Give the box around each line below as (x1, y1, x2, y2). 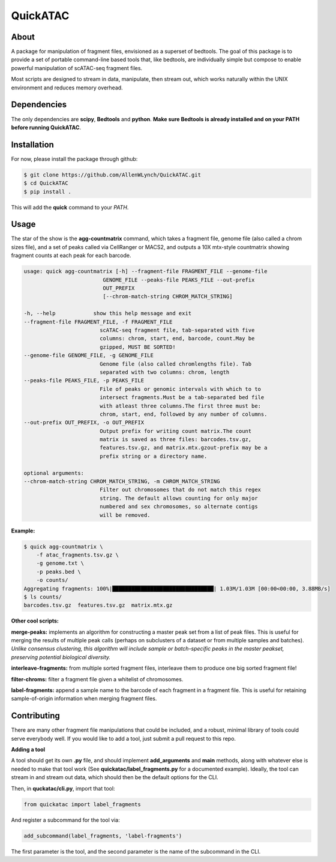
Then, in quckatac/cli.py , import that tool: (11, 785, 115, 792)
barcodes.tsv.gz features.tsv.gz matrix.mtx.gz (23, 602, 173, 609)
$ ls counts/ (23, 593, 62, 600)
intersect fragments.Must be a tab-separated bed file (99, 394, 265, 401)
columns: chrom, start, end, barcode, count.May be (99, 335, 255, 342)
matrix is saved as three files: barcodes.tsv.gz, (99, 436, 252, 443)
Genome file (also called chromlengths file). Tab (99, 360, 252, 367)
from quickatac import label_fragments (23, 801, 141, 807)
